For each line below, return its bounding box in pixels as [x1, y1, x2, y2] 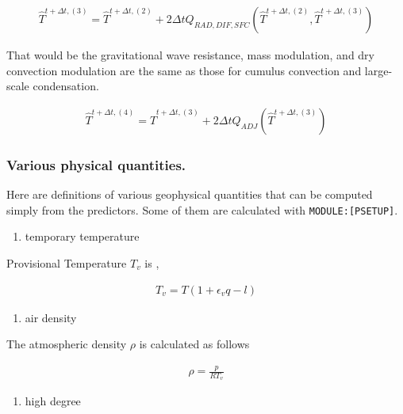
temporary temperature [25, 228, 140, 245]
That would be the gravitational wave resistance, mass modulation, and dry [6, 47, 374, 63]
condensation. [33, 78, 99, 94]
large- [364, 62, 393, 78]
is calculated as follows [139, 336, 250, 352]
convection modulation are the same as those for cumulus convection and [6, 62, 362, 78]
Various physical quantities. [6, 154, 186, 174]
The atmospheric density [6, 336, 127, 352]
